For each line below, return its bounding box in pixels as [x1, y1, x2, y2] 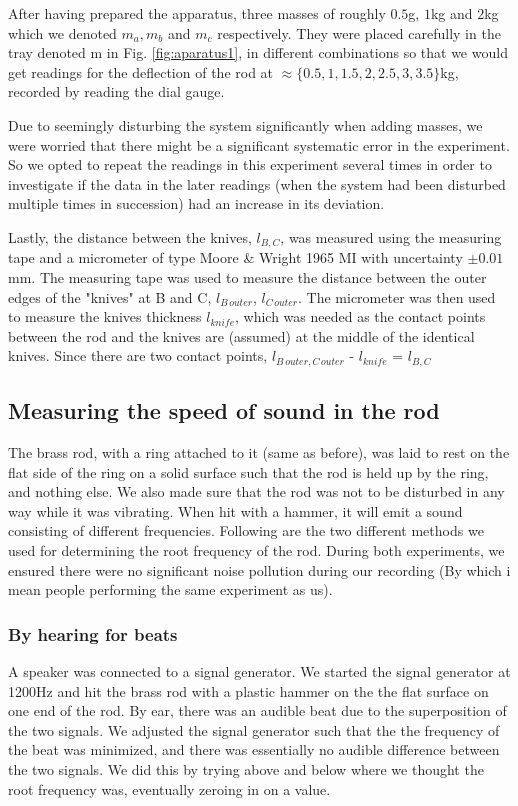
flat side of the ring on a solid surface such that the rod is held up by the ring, [8, 461, 489, 482]
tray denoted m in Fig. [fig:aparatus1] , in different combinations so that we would [8, 42, 508, 63]
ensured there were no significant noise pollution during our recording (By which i [8, 559, 511, 580]
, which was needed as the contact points [235, 306, 486, 327]
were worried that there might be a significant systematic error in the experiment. [8, 134, 510, 155]
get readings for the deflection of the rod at [8, 61, 274, 82]
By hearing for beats [8, 621, 178, 646]
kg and [430, 3, 473, 23]
